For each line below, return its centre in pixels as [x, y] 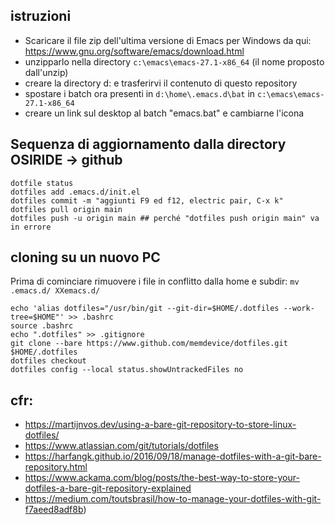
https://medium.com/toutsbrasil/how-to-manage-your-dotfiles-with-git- [173, 499]
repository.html [56, 467]
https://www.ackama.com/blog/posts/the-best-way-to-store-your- [162, 478]
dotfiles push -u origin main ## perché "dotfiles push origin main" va [165, 218]
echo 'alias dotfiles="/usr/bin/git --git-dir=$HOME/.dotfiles [145, 309]
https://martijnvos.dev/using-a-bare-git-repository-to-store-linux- [160, 425]
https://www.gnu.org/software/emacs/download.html [134, 51]
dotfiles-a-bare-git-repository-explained [108, 488]
